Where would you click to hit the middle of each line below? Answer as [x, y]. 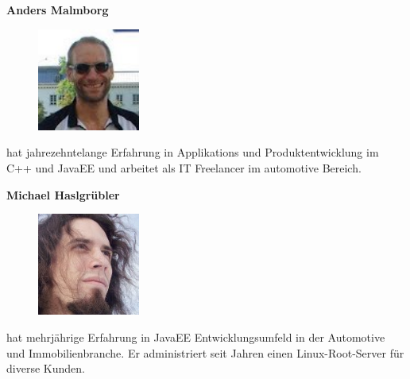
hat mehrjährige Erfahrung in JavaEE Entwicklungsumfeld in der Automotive [196, 336]
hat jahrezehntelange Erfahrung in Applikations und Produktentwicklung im [193, 152]
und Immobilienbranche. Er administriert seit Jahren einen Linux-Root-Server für [205, 352]
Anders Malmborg [58, 10]
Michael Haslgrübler [63, 194]
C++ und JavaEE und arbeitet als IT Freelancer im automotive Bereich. [184, 167]
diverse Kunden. [46, 368]
